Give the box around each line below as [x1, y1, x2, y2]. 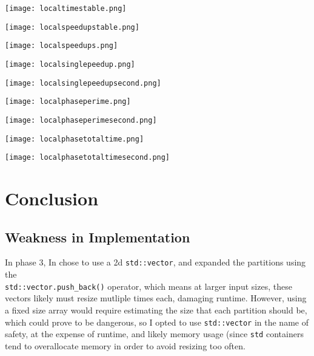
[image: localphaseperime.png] [5, 97, 131, 106]
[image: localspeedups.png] [5, 41, 118, 50]
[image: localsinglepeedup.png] [5, 60, 135, 69]
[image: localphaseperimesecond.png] [5, 115, 157, 125]
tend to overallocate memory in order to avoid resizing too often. [5, 339, 246, 352]
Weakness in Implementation [5, 227, 190, 246]
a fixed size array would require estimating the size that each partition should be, [5, 303, 307, 316]
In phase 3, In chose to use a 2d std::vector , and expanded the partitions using [5, 256, 306, 269]
